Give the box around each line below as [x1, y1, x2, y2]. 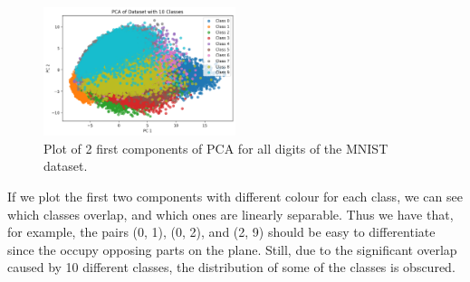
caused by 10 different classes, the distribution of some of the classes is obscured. [7, 258, 456, 277]
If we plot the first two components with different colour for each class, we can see [7, 187, 463, 205]
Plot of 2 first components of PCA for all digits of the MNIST [43, 138, 388, 157]
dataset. [43, 156, 88, 175]
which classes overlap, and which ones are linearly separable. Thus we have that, [7, 204, 454, 223]
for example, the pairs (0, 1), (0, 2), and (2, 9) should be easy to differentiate [7, 222, 436, 241]
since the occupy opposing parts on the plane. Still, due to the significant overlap [7, 240, 457, 258]
